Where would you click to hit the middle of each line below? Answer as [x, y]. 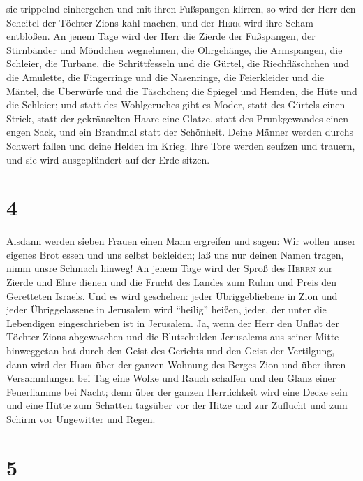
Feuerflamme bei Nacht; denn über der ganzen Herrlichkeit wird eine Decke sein [177, 391]
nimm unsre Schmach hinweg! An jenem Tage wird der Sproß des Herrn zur [170, 268]
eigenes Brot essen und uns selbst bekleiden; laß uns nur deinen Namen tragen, [175, 254]
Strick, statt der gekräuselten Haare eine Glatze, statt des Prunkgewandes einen [178, 118]
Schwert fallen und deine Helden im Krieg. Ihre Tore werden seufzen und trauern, [181, 145]
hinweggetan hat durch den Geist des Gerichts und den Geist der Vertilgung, [171, 350]
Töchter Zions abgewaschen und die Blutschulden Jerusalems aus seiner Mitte [173, 337]
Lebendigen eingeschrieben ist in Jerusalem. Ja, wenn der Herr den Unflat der [173, 323]
